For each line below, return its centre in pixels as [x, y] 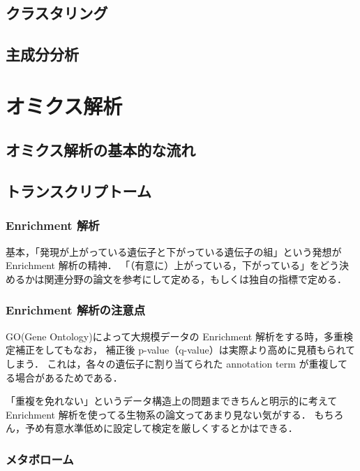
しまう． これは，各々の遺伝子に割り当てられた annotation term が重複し [172, 363]
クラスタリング [57, 13]
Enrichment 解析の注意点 [76, 310]
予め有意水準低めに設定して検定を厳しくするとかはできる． [161, 428]
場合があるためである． [69, 377]
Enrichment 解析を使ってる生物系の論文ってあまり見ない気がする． [158, 414]
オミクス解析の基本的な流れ [101, 150]
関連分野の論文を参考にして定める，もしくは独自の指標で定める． [196, 278]
